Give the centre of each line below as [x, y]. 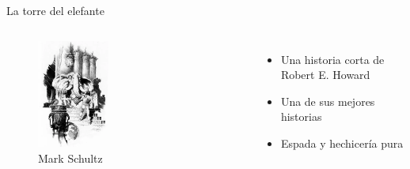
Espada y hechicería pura [342, 143]
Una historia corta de [332, 59]
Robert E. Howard [325, 75]
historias [301, 116]
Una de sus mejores [328, 101]
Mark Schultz [70, 158]
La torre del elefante [55, 10]
